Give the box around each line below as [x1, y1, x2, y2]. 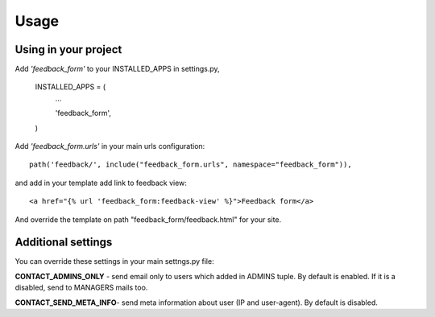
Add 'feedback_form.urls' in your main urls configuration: [14, 142, 205, 151]
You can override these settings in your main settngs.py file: [14, 257, 214, 266]
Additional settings [14, 236, 113, 249]
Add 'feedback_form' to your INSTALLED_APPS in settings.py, [14, 64, 221, 74]
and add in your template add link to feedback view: [14, 178, 187, 187]
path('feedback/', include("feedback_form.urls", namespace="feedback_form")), [29, 160, 352, 169]
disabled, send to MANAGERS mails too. [14, 282, 148, 293]
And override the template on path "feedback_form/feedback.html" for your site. [14, 214, 282, 224]
